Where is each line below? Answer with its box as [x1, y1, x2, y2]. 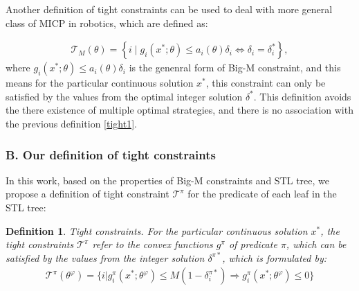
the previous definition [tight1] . [6, 116, 137, 130]
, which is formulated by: [222, 250, 327, 265]
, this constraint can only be [205, 76, 326, 90]
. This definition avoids [253, 89, 351, 103]
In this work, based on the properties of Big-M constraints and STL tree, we [6, 173, 330, 187]
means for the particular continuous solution [6, 76, 194, 90]
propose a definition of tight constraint [6, 186, 169, 201]
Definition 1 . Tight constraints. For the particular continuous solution [6, 223, 308, 238]
